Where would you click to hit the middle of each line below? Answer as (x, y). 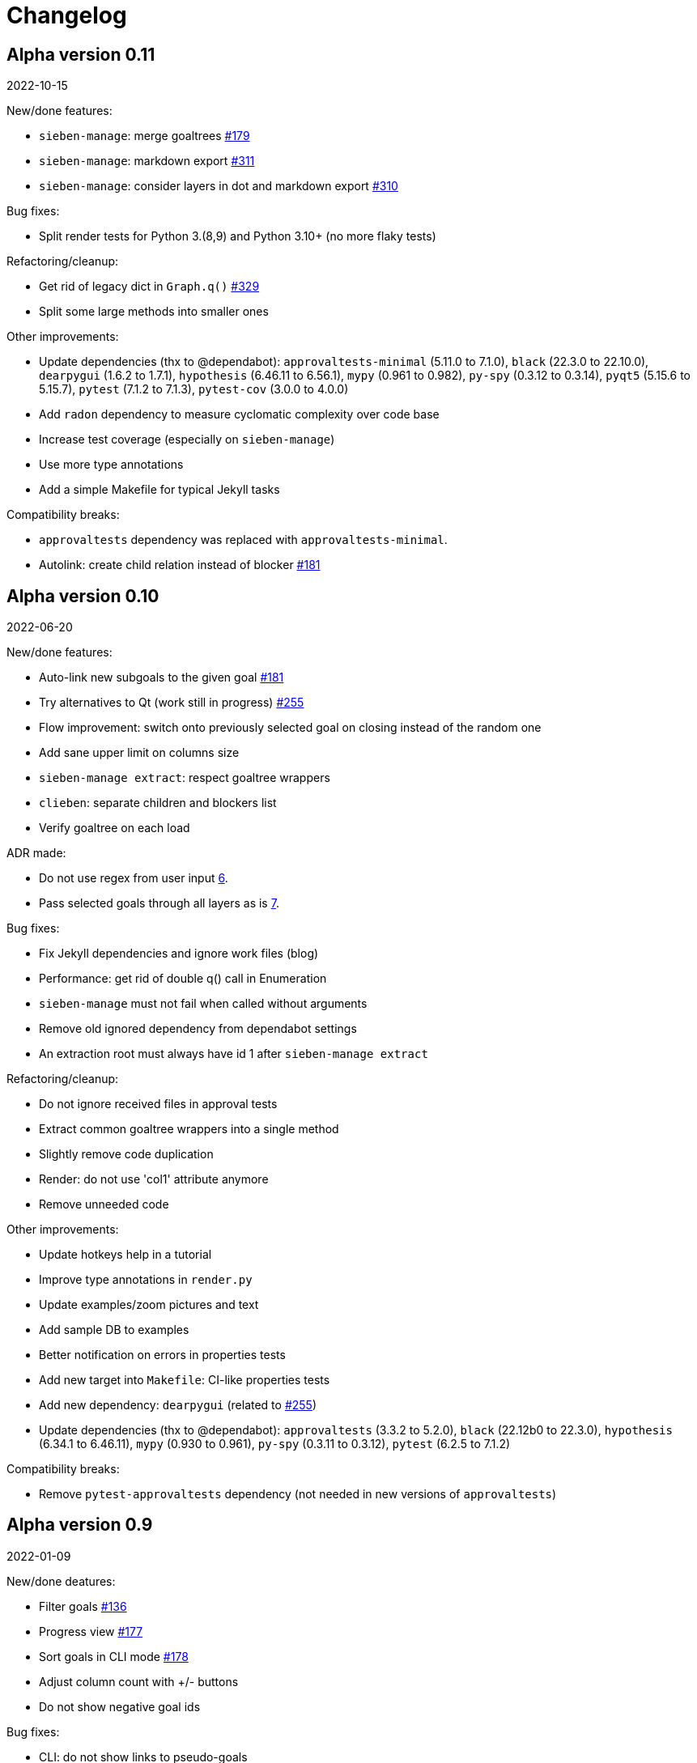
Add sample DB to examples (114, 1330)
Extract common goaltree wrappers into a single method (189, 1129)
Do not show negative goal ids (120, 1706)
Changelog (67, 15)
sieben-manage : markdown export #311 (147, 161)
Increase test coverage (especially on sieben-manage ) (187, 440)
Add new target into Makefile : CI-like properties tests (185, 1380)
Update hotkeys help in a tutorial (125, 1255)
